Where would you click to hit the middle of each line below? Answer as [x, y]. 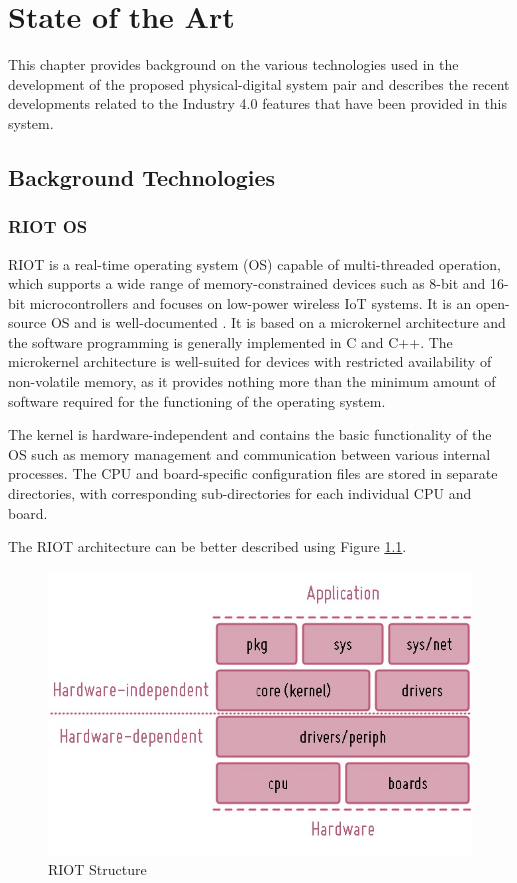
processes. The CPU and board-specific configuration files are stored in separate [253, 473]
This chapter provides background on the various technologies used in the [233, 64]
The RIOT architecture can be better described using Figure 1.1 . [207, 546]
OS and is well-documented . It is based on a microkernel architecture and [278, 322]
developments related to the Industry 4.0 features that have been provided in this [258, 103]
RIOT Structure [97, 869]
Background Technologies [142, 176]
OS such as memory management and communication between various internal [249, 453]
